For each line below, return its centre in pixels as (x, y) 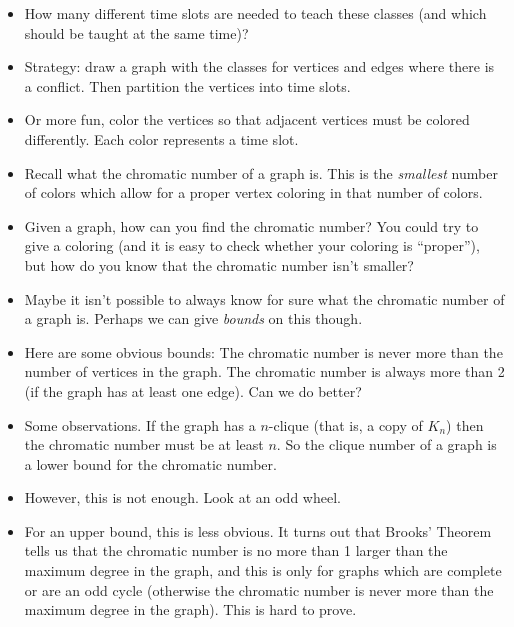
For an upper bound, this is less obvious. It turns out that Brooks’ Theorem (258, 530)
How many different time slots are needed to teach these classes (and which (255, 13)
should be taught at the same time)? (136, 32)
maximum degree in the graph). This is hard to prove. (190, 609)
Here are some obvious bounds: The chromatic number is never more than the (263, 351)
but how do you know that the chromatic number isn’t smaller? (219, 264)
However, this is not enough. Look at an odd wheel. (182, 497)
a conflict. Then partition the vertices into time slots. (187, 85)
